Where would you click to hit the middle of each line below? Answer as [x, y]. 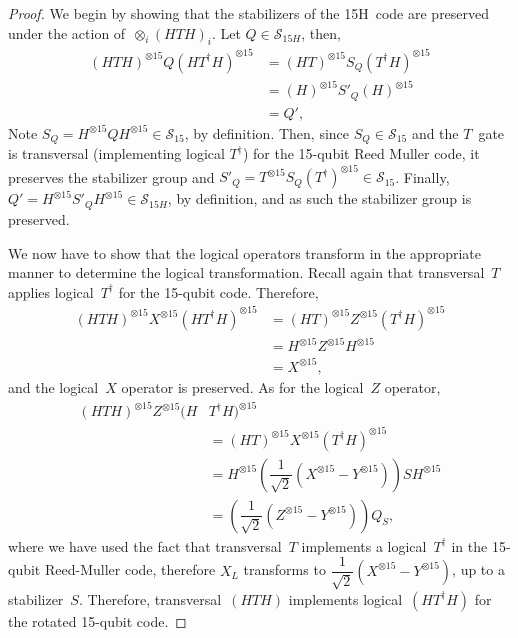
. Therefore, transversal [150, 598]
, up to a [478, 569]
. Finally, [422, 176]
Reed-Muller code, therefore [130, 569]
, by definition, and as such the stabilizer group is [319, 198]
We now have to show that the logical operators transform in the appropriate [244, 252]
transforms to [284, 569]
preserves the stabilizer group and [111, 176]
